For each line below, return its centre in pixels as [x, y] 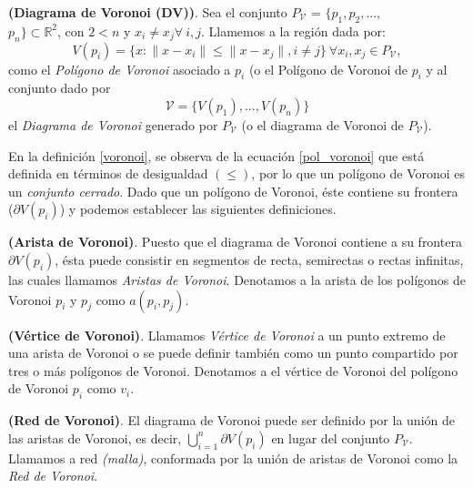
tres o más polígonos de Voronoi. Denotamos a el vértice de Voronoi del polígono [233, 370]
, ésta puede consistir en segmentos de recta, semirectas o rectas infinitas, [259, 259]
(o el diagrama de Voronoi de [322, 124]
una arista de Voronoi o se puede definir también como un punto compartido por [233, 353]
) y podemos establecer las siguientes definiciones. [198, 209]
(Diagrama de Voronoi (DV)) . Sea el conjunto [148, 12]
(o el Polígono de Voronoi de [328, 69]
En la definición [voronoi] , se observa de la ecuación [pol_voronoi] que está [216, 155]
